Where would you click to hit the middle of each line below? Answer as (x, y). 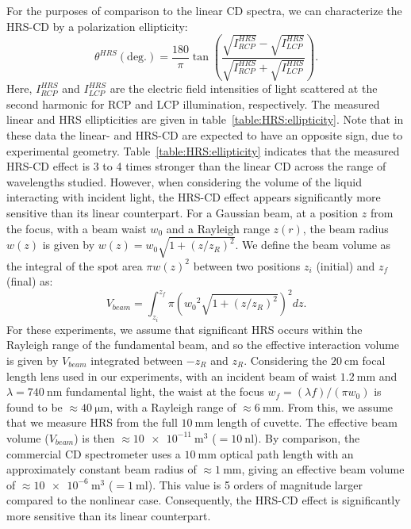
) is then (94, 437)
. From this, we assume (337, 406)
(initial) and (346, 265)
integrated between (137, 360)
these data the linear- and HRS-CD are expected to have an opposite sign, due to (205, 135)
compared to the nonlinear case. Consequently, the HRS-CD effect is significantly (204, 500)
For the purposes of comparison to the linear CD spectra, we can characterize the (204, 10)
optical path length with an (287, 453)
